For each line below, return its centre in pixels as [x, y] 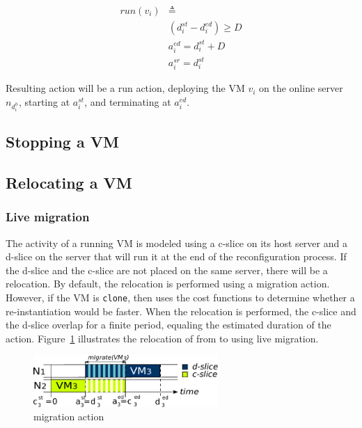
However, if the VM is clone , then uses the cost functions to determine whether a [180, 297]
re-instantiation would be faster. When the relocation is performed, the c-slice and [181, 311]
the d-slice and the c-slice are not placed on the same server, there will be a [167, 270]
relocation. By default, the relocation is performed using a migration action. [168, 284]
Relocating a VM [69, 182]
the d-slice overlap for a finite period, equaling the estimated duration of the [168, 325]
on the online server [301, 88]
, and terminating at [128, 102]
